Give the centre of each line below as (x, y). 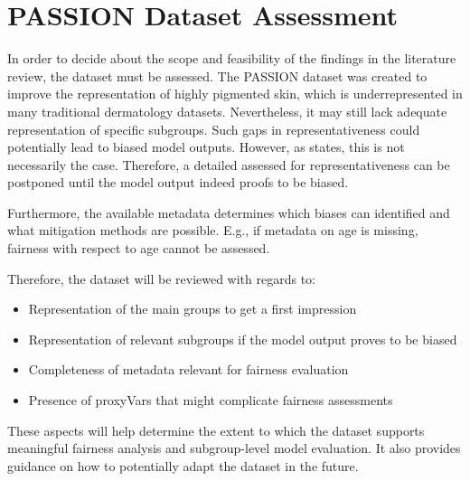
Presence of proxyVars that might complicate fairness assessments (211, 400)
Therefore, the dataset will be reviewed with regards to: (161, 278)
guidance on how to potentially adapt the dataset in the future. (183, 465)
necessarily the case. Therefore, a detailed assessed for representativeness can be (229, 164)
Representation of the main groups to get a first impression (193, 309)
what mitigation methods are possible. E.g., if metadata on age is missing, (213, 230)
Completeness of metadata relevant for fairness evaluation (188, 369)
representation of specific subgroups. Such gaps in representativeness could (214, 129)
